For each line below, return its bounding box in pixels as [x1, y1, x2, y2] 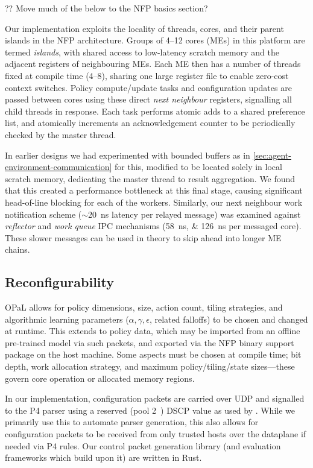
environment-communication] [5, 160, 112, 173]
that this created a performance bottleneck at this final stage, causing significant [5, 184, 303, 197]
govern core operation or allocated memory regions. [5, 372, 195, 384]
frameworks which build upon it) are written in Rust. [5, 451, 202, 464]
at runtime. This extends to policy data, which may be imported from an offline [5, 324, 300, 337]
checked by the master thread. [5, 128, 116, 141]
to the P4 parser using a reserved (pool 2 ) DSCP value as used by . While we [5, 403, 295, 416]
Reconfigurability [5, 273, 114, 291]
